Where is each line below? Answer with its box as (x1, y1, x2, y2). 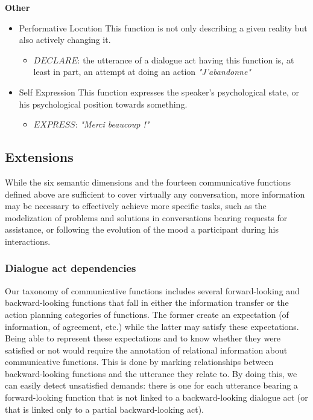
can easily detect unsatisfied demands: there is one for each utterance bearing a (5, 379, 298, 392)
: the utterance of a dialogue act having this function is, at (77, 53, 294, 66)
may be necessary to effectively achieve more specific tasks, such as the (5, 199, 267, 212)
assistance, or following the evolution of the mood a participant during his (5, 223, 279, 236)
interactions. (5, 234, 51, 247)
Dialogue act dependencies (5, 260, 136, 276)
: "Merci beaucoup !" (75, 118, 150, 131)
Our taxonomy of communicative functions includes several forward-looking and (5, 284, 300, 297)
